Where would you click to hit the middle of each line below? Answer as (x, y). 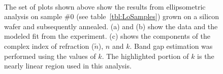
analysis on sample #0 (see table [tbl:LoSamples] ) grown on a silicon (112, 16)
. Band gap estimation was (171, 46)
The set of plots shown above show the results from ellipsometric (105, 6)
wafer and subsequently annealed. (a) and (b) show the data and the (111, 26)
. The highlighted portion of (145, 56)
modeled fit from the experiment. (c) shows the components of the (107, 36)
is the (206, 56)
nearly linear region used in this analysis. (68, 66)
